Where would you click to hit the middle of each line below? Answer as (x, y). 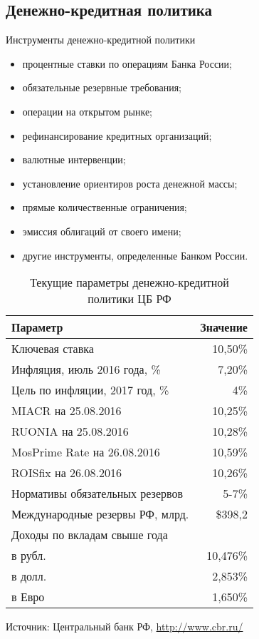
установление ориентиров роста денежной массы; (130, 183)
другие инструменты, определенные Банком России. (135, 255)
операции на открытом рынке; (88, 111)
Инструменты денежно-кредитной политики (101, 40)
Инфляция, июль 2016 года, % (86, 369)
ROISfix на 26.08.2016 (67, 473)
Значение (224, 327)
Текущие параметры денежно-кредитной (129, 282)
